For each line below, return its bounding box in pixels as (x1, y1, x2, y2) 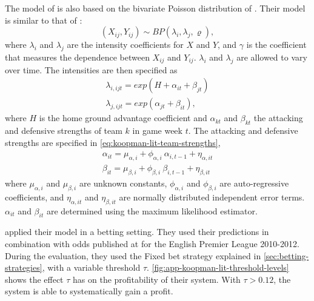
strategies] (5, 261, 42, 274)
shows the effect (5, 273, 64, 285)
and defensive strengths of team (5, 124, 122, 137)
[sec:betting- (263, 249, 309, 262)
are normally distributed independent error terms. (119, 190, 305, 203)
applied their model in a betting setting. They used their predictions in (5, 225, 269, 238)
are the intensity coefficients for (67, 38, 184, 51)
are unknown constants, (79, 177, 167, 190)
